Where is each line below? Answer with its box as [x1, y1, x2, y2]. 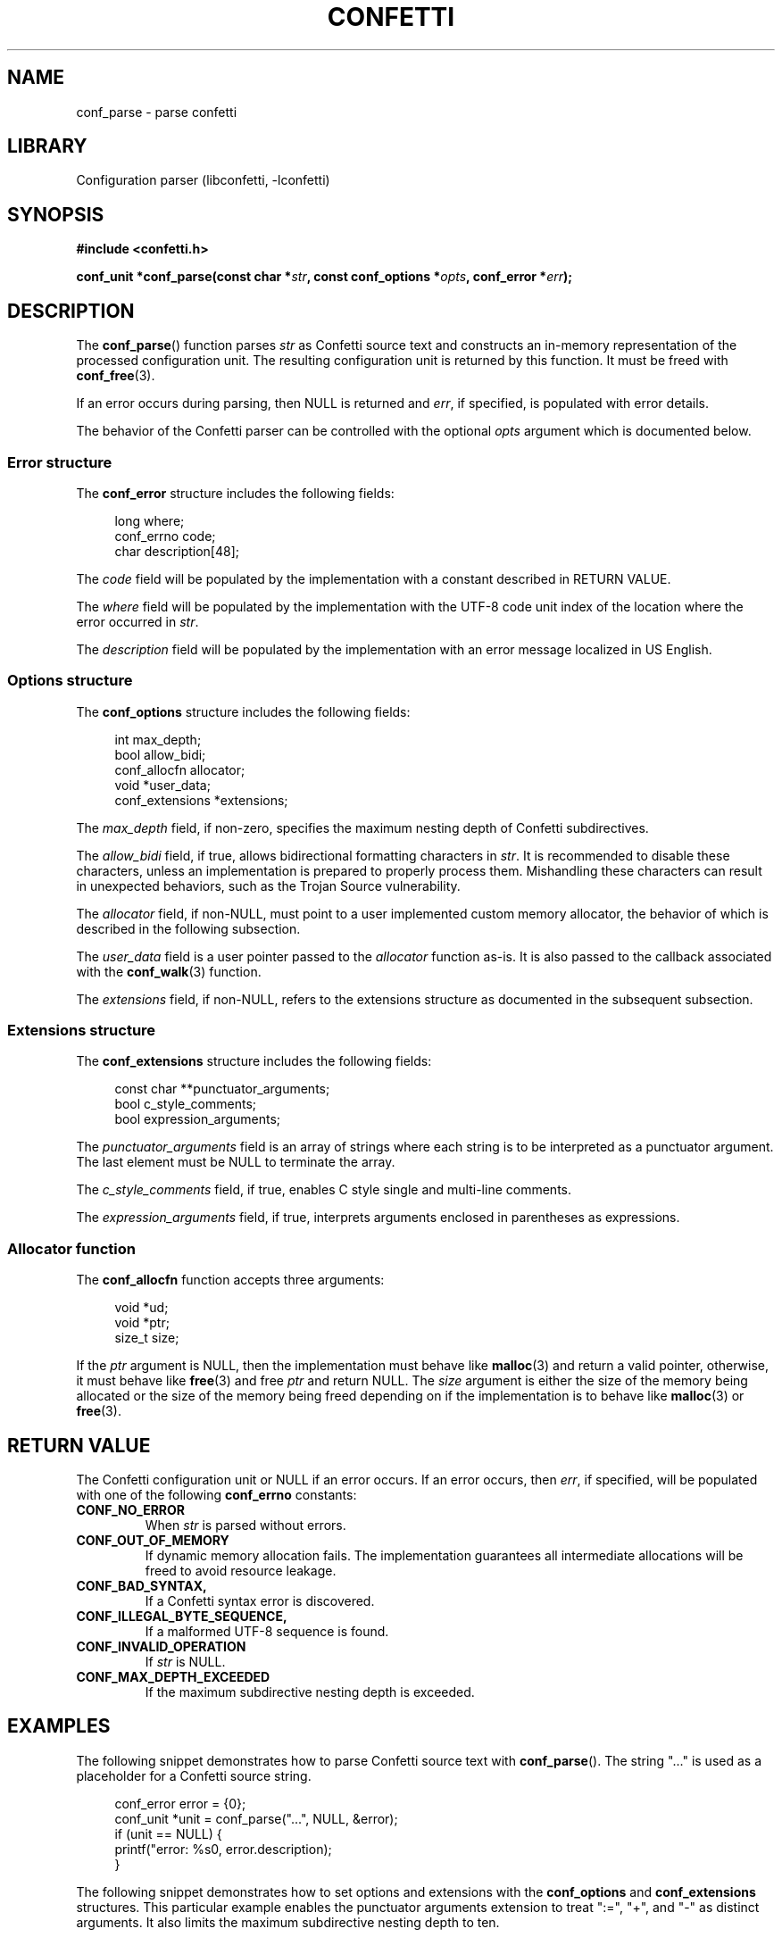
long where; [114, 512, 185, 528]
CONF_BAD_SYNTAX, [76, 1577, 207, 1593]
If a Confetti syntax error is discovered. [145, 1592, 375, 1609]
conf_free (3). [76, 368, 155, 384]
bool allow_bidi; [114, 746, 206, 762]
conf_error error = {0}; [114, 1795, 246, 1811]
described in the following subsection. [76, 920, 301, 936]
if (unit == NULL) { [114, 1825, 222, 1841]
